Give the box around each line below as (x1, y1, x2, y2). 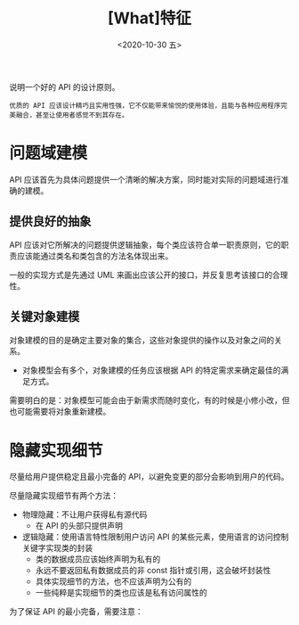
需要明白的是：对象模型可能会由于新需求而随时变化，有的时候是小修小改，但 (9, 394, 290, 406)
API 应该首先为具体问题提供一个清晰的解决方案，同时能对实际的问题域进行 (9, 174, 282, 185)
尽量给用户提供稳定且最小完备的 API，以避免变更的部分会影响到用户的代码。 (9, 472, 289, 482)
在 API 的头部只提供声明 (35, 521, 123, 531)
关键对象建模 (9, 309, 80, 325)
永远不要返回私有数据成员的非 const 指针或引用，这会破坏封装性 (35, 565, 271, 576)
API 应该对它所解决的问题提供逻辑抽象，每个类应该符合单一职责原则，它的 (9, 239, 282, 250)
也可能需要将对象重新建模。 (9, 406, 111, 416)
